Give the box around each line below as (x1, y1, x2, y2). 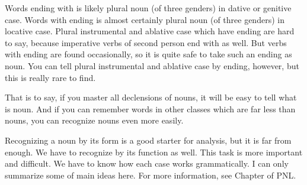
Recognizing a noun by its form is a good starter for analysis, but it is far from (5, 134, 292, 146)
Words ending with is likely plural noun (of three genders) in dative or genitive (5, 2, 292, 14)
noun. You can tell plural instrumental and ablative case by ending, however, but (5, 59, 299, 72)
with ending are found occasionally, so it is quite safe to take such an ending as (5, 48, 292, 60)
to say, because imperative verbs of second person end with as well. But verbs (5, 36, 287, 48)
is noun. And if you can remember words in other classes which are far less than (5, 102, 296, 115)
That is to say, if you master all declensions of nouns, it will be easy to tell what (5, 91, 297, 103)
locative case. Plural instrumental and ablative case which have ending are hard (5, 25, 295, 37)
